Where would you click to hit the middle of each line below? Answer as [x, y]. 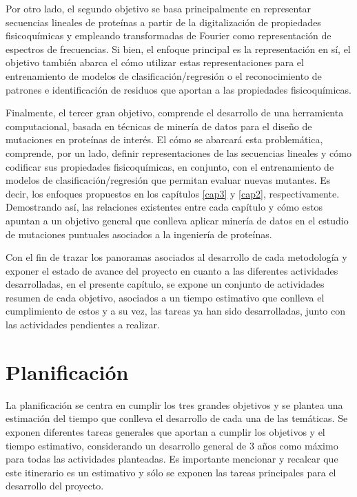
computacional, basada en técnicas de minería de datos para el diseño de [159, 126]
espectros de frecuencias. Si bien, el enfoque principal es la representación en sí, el [178, 49]
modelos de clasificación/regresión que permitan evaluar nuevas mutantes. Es [168, 180]
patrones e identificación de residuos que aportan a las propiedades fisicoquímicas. [178, 89]
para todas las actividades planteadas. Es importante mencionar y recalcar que [172, 459]
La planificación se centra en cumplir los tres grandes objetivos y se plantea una [174, 404]
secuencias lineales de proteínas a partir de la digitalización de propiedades [163, 22]
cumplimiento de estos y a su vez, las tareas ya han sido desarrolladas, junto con [176, 311]
